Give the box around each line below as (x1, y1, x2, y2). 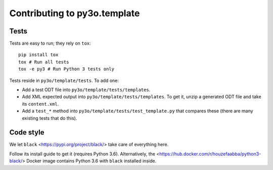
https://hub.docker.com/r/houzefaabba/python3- (159, 151, 261, 157)
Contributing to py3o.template (9, 8, 140, 19)
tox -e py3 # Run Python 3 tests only (18, 66, 115, 72)
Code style (9, 128, 44, 137)
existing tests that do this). (22, 115, 77, 121)
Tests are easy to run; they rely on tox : (9, 40, 91, 47)
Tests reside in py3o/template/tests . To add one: (9, 77, 119, 83)
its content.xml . (22, 101, 59, 107)
